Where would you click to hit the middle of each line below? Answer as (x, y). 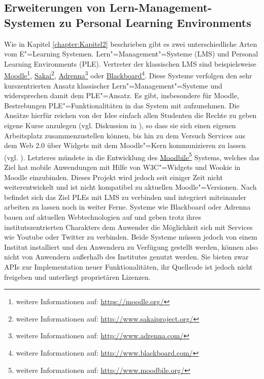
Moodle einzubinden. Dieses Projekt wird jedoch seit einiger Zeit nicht (113, 177)
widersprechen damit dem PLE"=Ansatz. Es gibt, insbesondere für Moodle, (122, 95)
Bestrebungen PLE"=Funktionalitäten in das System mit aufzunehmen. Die (122, 105)
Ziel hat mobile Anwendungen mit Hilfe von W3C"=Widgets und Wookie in (122, 167)
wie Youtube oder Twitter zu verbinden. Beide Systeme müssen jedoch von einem (131, 237)
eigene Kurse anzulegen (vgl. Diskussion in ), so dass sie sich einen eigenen (120, 125)
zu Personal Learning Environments (155, 22)
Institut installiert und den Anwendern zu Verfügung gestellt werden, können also (131, 246)
